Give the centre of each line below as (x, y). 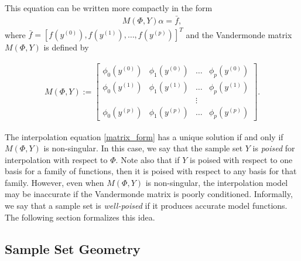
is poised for (274, 148)
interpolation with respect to (56, 159)
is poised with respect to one (241, 159)
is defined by (66, 47)
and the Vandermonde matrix (239, 34)
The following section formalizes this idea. (80, 217)
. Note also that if (148, 159)
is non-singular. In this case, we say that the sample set (143, 148)
